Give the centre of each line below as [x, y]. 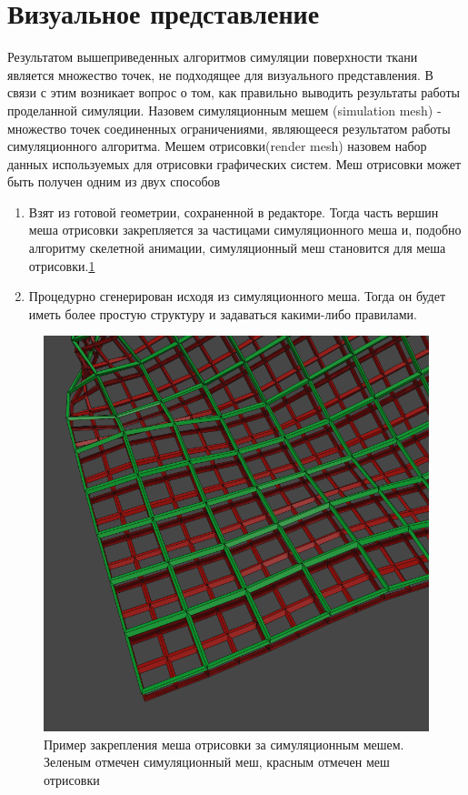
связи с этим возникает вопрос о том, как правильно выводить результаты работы [234, 92]
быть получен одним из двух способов [114, 181]
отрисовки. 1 [62, 265]
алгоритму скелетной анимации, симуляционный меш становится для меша [237, 248]
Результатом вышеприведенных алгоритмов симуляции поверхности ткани [213, 57]
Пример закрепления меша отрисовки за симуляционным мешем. [224, 744]
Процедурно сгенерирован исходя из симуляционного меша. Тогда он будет [237, 296]
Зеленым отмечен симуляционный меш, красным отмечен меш [217, 762]
